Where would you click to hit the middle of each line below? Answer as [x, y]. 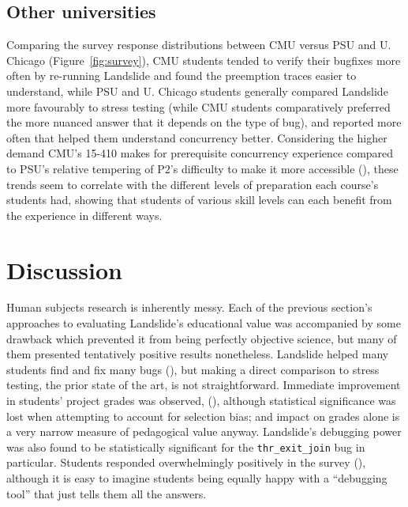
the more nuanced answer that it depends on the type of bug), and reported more [204, 122]
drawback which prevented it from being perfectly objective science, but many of [202, 338]
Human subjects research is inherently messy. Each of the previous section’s [189, 307]
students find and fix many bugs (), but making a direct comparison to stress [193, 369]
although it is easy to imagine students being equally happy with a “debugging [197, 478]
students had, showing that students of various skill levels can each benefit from [199, 200]
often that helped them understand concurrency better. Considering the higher [197, 137]
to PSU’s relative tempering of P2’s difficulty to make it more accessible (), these [202, 168]
